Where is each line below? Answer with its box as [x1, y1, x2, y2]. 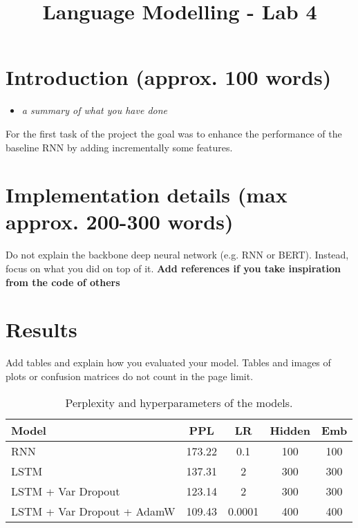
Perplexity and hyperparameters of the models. [65, 394, 293, 411]
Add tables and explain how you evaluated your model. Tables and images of [6, 355, 331, 370]
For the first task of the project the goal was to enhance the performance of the [6, 126, 342, 140]
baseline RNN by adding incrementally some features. [6, 140, 233, 154]
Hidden [270, 422, 310, 438]
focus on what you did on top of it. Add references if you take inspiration [6, 261, 341, 275]
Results [6, 315, 77, 343]
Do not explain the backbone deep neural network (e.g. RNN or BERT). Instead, [6, 247, 349, 262]
